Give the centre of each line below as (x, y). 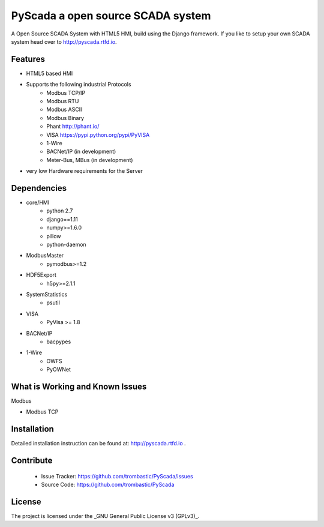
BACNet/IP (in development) (81, 152)
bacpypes (59, 342)
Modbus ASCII (64, 110)
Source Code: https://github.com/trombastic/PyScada (108, 485)
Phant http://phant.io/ (73, 127)
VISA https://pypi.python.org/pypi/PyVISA (98, 134)
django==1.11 (62, 219)
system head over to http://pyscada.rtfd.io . (64, 41)
